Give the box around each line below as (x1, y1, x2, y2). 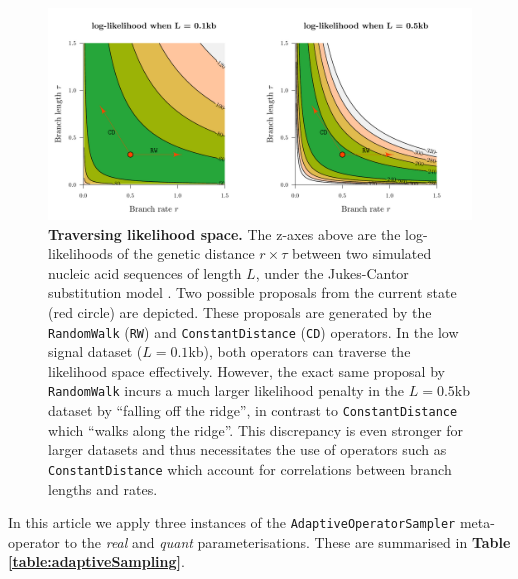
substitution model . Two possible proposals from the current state (48, 282, 457, 303)
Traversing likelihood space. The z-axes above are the (48, 223, 401, 244)
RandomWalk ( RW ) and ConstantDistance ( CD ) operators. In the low (48, 321, 459, 342)
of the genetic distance (117, 243, 255, 264)
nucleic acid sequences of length (48, 262, 242, 283)
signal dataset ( (48, 341, 143, 362)
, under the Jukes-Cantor (255, 262, 409, 283)
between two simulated (292, 243, 432, 264)
